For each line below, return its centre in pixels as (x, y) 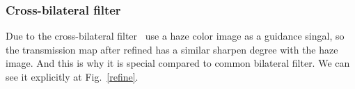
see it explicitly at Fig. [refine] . (72, 76)
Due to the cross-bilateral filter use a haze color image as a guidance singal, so (175, 36)
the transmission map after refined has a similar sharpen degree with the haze (172, 49)
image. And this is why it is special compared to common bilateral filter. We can (178, 63)
